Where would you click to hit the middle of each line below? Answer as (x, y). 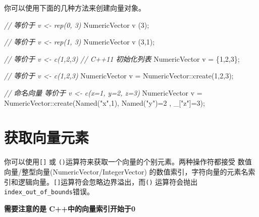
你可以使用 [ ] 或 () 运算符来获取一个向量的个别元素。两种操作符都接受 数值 (128, 162)
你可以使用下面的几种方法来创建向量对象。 (75, 8)
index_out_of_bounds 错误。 (49, 191)
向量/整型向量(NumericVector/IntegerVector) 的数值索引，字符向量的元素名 (126, 171)
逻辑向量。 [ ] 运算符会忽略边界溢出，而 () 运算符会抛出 (108, 181)
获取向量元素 (47, 137)
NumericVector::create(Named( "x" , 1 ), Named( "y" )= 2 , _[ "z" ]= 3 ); (105, 102)
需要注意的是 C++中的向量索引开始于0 (70, 208)
